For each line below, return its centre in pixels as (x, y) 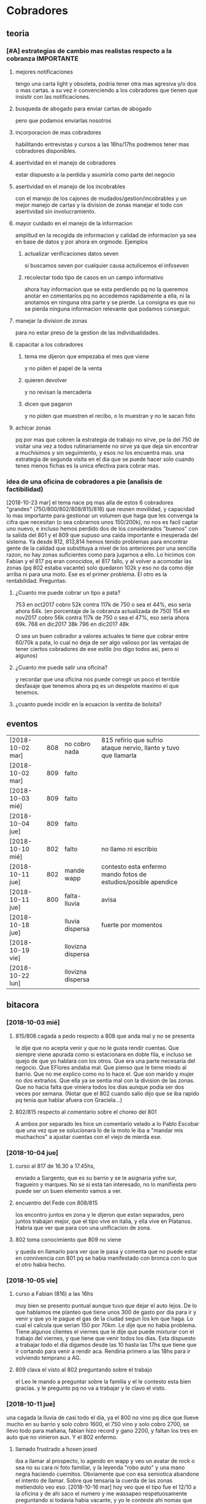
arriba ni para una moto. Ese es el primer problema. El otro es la (87, 574)
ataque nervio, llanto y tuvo (140, 747)
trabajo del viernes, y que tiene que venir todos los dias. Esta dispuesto (105, 1338)
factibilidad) (25, 489)
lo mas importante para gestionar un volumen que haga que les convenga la (102, 515)
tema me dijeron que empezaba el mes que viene (86, 356)
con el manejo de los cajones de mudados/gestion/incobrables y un (101, 198)
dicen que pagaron (48, 404)
